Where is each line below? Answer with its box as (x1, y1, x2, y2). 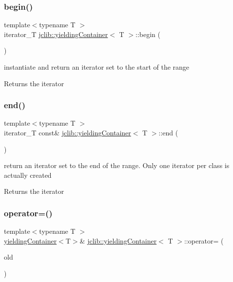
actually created (4, 169, 52, 180)
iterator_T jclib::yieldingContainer (4, 29, 108, 39)
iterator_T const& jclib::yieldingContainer (4, 128, 131, 137)
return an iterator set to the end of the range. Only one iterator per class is (4, 160, 230, 170)
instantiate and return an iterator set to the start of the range (4, 62, 190, 72)
